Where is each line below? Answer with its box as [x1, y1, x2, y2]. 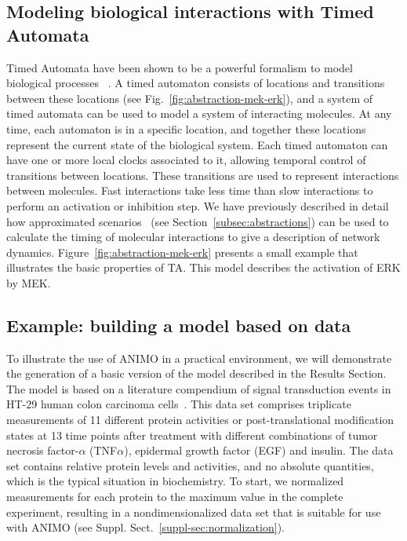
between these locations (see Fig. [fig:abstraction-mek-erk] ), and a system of [6, 90, 372, 106]
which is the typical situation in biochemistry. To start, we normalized [6, 473, 344, 489]
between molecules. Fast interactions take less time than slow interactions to [6, 182, 373, 199]
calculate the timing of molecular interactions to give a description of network [6, 228, 380, 245]
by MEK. [6, 274, 51, 291]
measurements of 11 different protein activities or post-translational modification [6, 411, 394, 428]
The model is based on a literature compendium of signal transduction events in [6, 380, 391, 397]
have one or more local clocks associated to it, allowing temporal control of [6, 152, 366, 168]
